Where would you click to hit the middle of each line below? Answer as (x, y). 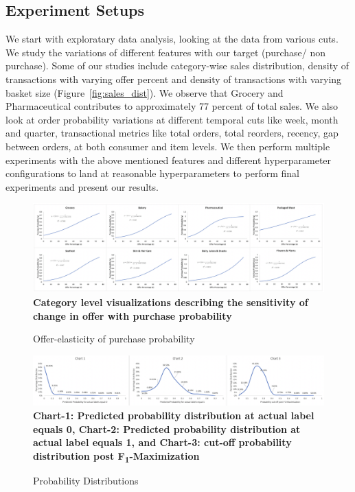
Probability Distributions (86, 480)
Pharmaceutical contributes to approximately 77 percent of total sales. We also (172, 106)
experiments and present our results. (82, 186)
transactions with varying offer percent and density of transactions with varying (174, 79)
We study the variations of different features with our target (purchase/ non (166, 52)
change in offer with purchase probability (133, 315)
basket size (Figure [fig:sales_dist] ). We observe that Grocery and (145, 92)
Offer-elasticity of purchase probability (114, 339)
